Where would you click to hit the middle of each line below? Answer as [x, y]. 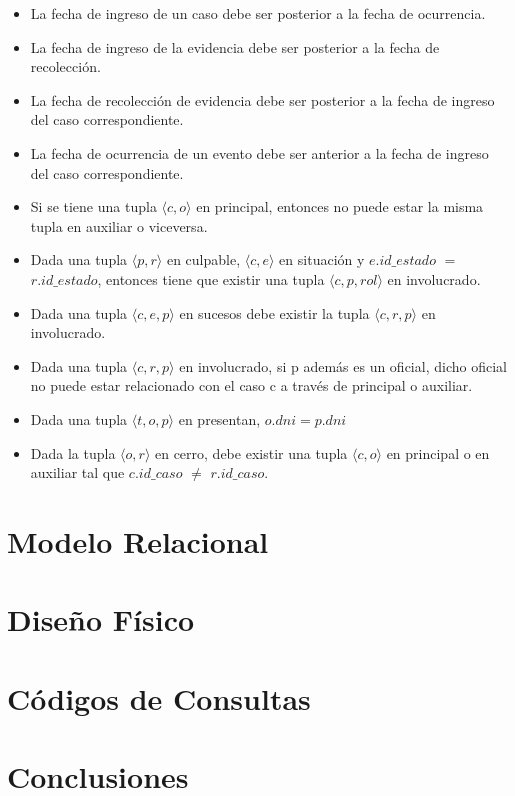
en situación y [322, 259]
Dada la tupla [73, 452]
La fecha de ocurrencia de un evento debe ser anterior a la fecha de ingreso [259, 152]
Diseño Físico [101, 619]
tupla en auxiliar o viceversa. [119, 225]
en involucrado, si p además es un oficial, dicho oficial [343, 365]
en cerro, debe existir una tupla [251, 452]
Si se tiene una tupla [93, 206]
